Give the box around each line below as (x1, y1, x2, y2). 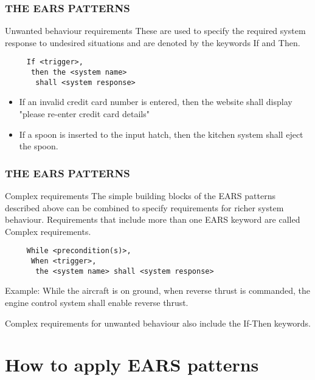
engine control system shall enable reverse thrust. (5, 296, 189, 308)
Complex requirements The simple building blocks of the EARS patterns (5, 189, 275, 202)
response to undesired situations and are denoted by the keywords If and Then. (5, 36, 300, 49)
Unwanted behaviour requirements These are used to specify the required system (5, 24, 306, 37)
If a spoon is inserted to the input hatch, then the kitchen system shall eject (19, 127, 303, 140)
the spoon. (19, 140, 58, 152)
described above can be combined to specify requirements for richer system (5, 201, 284, 214)
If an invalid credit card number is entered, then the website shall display (19, 95, 292, 108)
